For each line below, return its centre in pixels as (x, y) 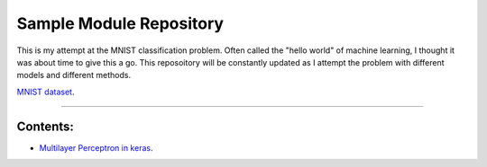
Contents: (45, 126)
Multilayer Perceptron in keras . (96, 147)
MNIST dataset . (46, 92)
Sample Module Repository (120, 23)
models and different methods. (74, 75)
